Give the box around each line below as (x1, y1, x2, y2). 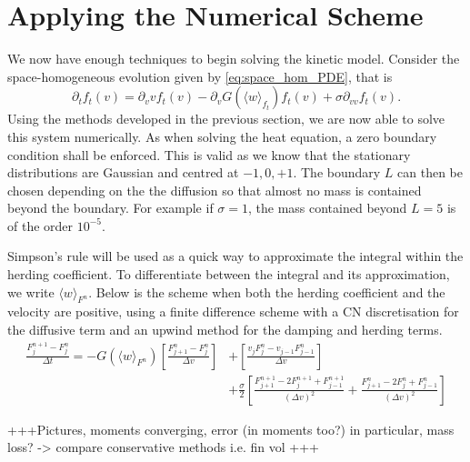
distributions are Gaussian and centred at (7, 163, 239, 182)
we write (7, 282, 55, 301)
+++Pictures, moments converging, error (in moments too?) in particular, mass (7, 419, 455, 438)
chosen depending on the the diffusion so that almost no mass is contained (7, 180, 422, 199)
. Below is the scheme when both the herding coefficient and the (88, 282, 445, 301)
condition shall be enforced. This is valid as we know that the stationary (7, 145, 411, 164)
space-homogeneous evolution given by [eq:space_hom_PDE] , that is (7, 66, 393, 85)
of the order (7, 216, 74, 235)
